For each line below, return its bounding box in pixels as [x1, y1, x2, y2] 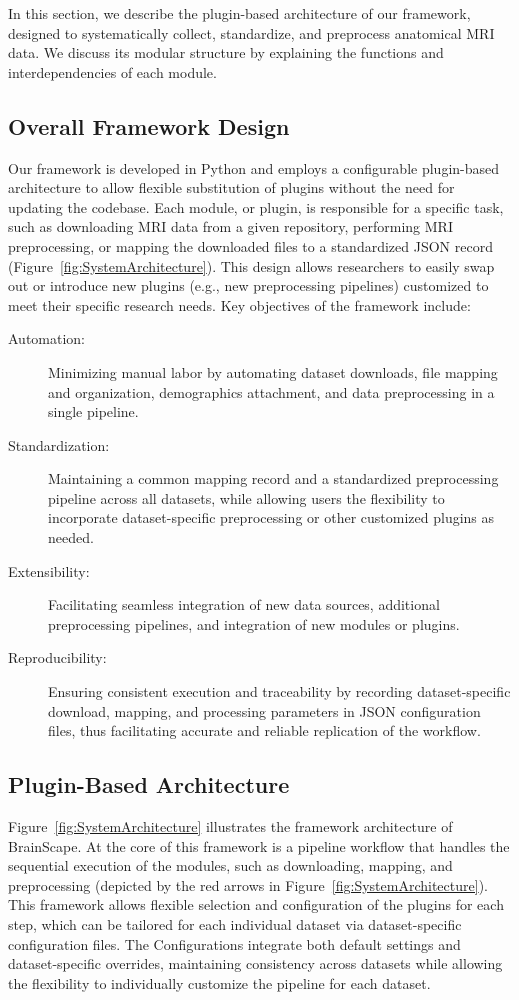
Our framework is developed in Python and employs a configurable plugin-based [8, 157, 500, 178]
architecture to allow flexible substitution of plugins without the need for [8, 177, 455, 198]
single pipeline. [48, 401, 139, 422]
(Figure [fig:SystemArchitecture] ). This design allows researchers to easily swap [8, 255, 495, 276]
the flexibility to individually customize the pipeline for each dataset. [8, 972, 431, 993]
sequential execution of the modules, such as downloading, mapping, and [8, 855, 453, 876]
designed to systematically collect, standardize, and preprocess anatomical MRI [8, 22, 495, 43]
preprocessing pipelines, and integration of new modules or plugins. [48, 613, 460, 634]
